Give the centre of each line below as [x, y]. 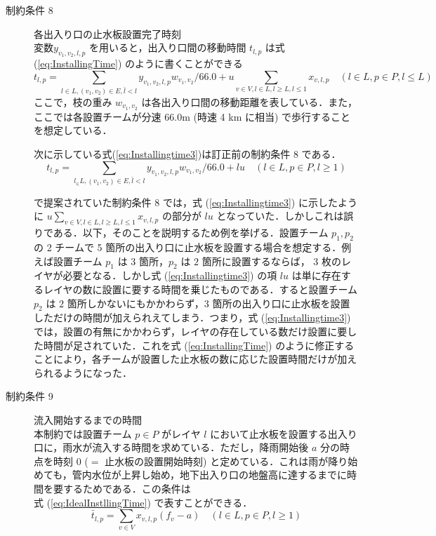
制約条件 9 [29, 396]
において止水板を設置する [269, 433]
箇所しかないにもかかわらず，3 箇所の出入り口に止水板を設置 [209, 303]
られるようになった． [83, 372]
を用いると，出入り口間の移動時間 [167, 47]
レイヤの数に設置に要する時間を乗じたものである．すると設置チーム [200, 289]
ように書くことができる [189, 63]
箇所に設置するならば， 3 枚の [272, 261]
